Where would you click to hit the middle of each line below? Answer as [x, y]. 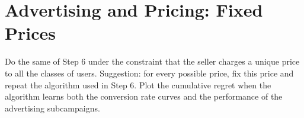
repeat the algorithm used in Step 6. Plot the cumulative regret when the [138, 84]
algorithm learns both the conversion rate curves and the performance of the [144, 96]
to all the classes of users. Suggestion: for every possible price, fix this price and [149, 73]
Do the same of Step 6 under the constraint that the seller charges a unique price [152, 61]
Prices [30, 33]
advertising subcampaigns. [52, 108]
